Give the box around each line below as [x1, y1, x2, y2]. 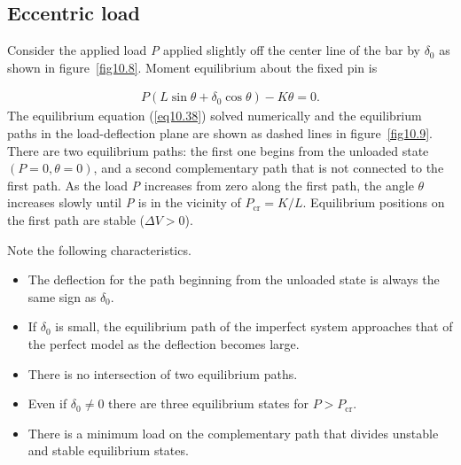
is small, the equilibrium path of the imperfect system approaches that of [55, 317, 453, 336]
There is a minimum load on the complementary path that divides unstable [27, 423, 439, 442]
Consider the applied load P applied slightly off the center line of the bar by [7, 41, 420, 59]
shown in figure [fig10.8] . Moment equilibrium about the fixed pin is [7, 58, 378, 76]
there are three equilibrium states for [108, 394, 309, 413]
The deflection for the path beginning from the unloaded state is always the [27, 270, 440, 289]
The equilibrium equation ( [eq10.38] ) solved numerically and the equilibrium [7, 106, 422, 125]
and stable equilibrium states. [27, 441, 189, 460]
